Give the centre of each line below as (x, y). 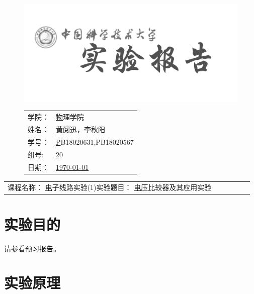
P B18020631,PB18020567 (95, 141)
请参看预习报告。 (32, 248)
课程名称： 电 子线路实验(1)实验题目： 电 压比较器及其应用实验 (110, 187)
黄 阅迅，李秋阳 (80, 129)
